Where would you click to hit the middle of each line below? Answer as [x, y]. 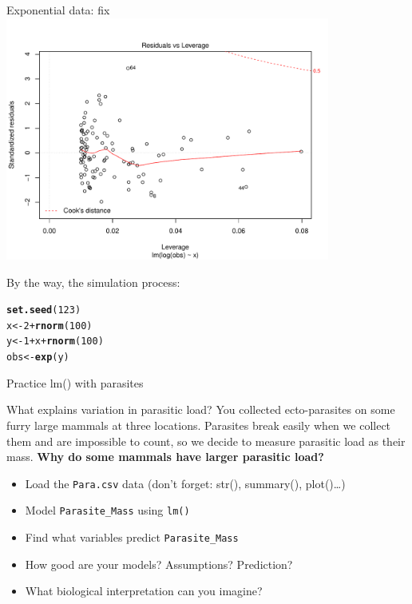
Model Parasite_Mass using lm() [107, 510]
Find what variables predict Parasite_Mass [132, 537]
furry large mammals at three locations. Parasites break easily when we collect [199, 425]
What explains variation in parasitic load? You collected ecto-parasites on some [201, 409]
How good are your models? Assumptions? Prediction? [159, 564]
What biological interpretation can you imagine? [144, 591]
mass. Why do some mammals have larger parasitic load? [165, 457]
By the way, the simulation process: [93, 282]
